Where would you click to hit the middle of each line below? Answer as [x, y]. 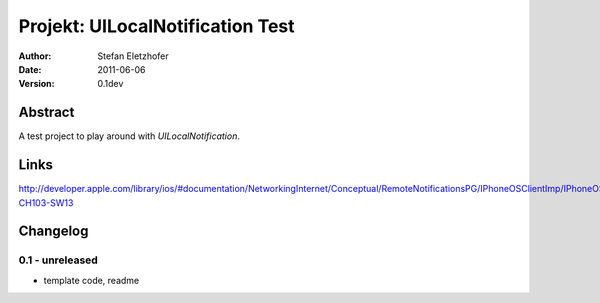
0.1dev [110, 84]
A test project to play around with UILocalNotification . [129, 136]
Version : [36, 84]
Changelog [53, 231]
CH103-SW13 [46, 202]
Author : [35, 56]
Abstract [46, 112]
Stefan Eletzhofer [133, 56]
